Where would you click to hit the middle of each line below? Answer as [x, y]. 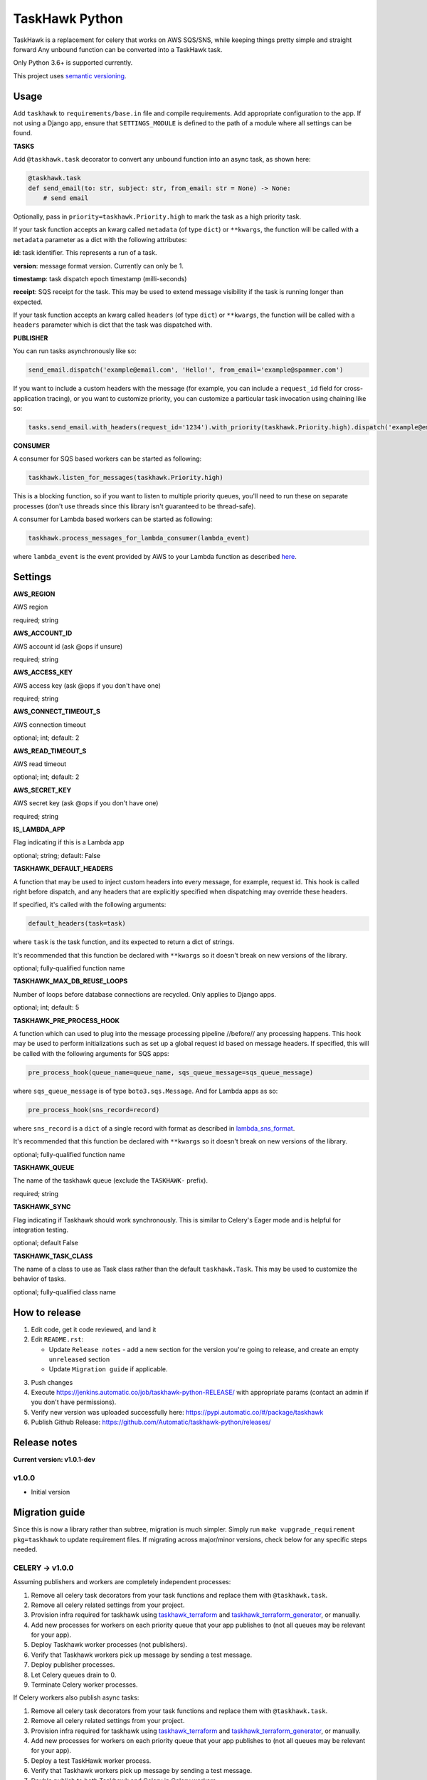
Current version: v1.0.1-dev [54, 1460]
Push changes [52, 1382]
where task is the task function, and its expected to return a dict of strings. [124, 942]
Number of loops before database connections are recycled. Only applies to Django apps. [145, 994]
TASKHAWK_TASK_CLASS [53, 1256]
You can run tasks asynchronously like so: [75, 351]
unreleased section [79, 1359]
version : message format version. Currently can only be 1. [99, 266]
